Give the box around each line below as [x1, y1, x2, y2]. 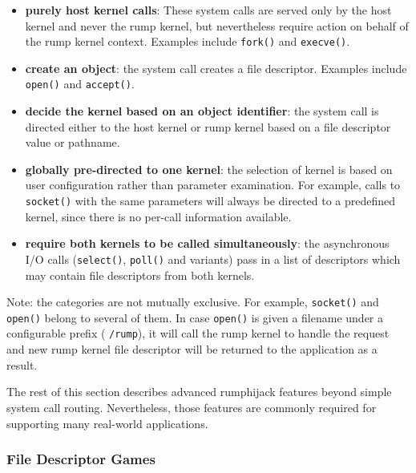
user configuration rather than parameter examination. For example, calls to [25, 176, 401, 193]
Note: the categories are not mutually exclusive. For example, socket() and [6, 293, 379, 310]
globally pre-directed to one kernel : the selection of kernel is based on [25, 160, 393, 177]
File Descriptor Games [6, 449, 155, 469]
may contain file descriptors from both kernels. [25, 266, 255, 283]
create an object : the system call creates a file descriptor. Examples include [25, 59, 407, 76]
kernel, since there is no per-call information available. [25, 208, 292, 224]
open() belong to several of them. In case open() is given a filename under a [6, 309, 384, 325]
